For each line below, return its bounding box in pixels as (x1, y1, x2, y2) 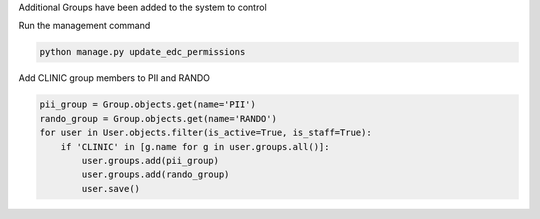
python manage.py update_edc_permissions (39, 46, 246, 58)
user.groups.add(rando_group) (81, 169, 230, 180)
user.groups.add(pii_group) (81, 155, 220, 166)
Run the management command (18, 20, 151, 32)
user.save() (81, 183, 140, 194)
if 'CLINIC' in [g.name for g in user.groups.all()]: (60, 141, 330, 152)
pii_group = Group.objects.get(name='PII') (39, 99, 257, 110)
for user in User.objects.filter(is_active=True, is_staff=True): (39, 127, 372, 139)
